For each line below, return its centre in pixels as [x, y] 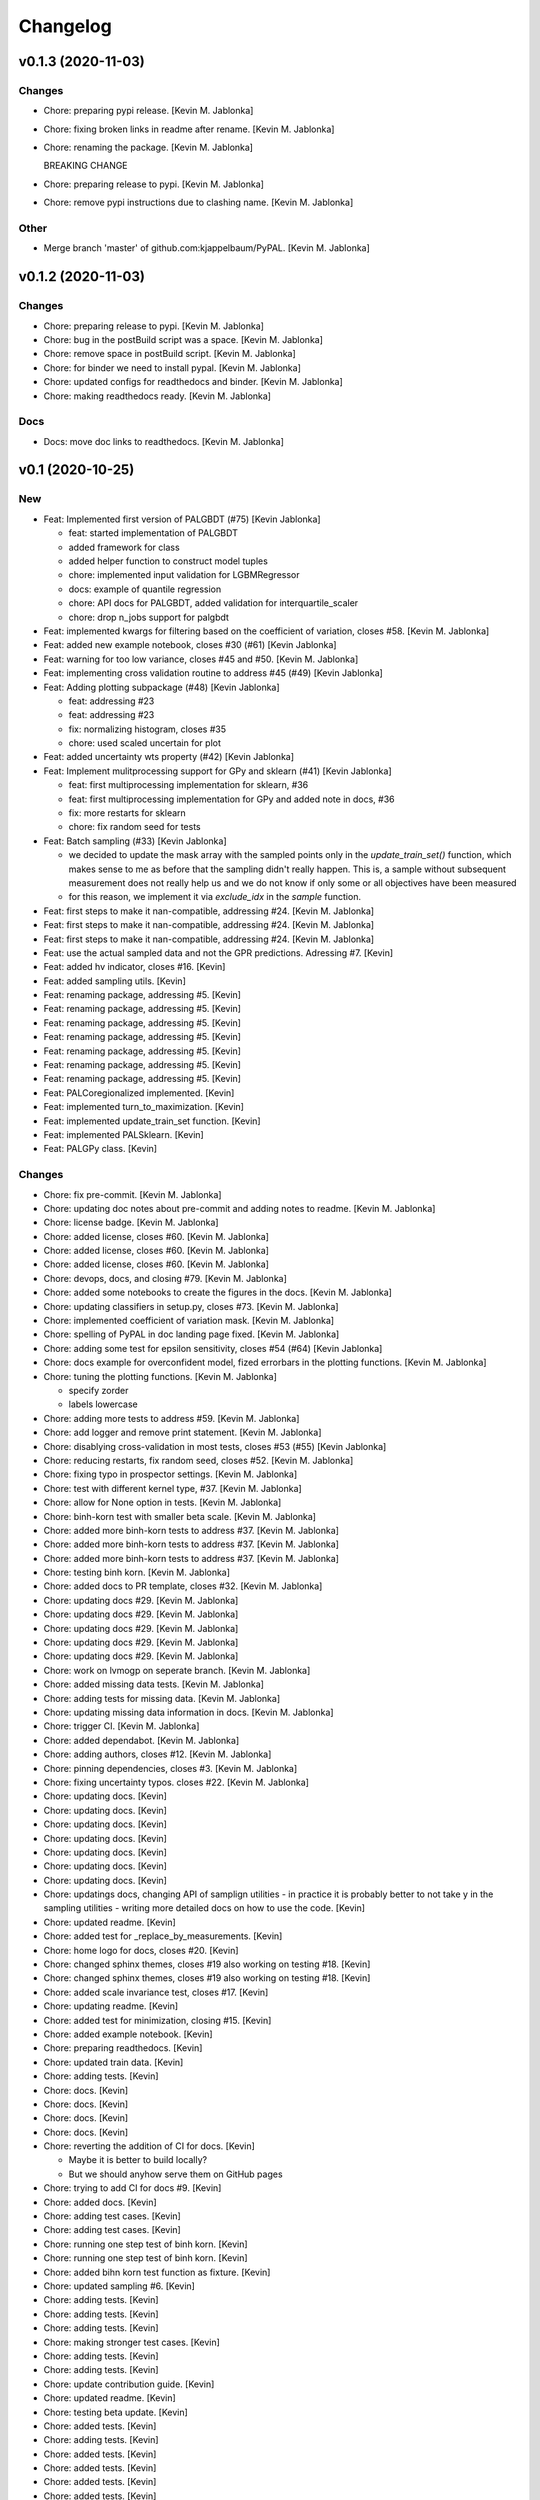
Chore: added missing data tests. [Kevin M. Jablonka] [154, 1684]
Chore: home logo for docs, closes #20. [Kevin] [141, 1950]
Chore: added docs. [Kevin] [100, 2202]
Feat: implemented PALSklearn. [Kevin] [123, 1134]
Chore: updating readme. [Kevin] [111, 2006]
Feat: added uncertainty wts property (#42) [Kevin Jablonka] [169, 757]
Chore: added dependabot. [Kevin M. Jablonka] [141, 1740]
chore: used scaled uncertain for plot [145, 743]
